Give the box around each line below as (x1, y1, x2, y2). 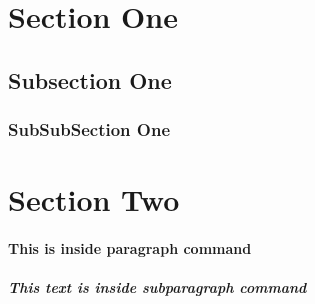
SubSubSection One (8, 117, 171, 142)
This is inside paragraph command (8, 237, 252, 258)
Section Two (8, 179, 180, 220)
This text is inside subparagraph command (8, 277, 307, 298)
